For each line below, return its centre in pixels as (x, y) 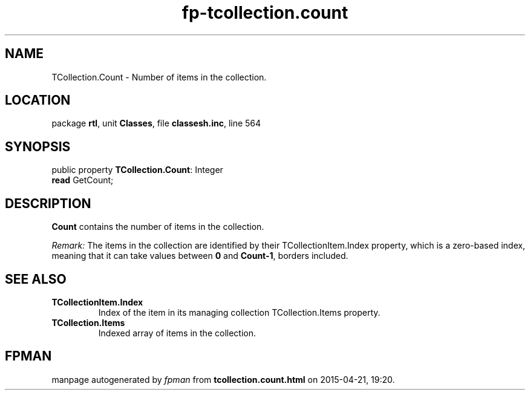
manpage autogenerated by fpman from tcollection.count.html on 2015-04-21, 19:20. (223, 379)
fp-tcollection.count (265, 13)
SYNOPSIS (38, 146)
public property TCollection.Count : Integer (137, 170)
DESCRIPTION (48, 203)
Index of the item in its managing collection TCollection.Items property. (239, 312)
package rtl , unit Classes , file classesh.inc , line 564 (156, 123)
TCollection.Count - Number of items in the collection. (159, 77)
